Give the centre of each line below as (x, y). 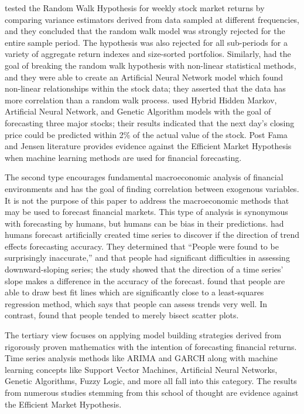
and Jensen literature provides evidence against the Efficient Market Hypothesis (148, 146)
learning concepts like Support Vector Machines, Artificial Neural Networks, (141, 369)
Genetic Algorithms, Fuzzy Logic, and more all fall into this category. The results (151, 381)
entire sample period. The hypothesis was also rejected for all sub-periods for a (146, 42)
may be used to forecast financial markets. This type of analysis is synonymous (146, 212)
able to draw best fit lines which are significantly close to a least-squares (134, 292)
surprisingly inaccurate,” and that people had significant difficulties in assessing (147, 258)
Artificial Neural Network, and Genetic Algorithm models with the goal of (138, 111)
